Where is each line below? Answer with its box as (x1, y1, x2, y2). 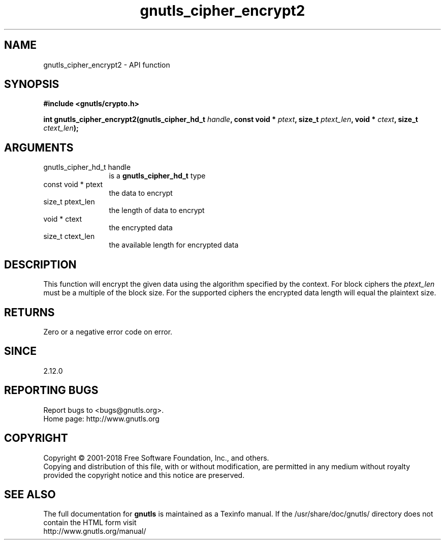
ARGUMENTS (4, 141, 74, 154)
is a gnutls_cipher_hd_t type (109, 171, 206, 180)
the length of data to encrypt (109, 206, 205, 215)
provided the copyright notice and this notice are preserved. (43, 470, 245, 479)
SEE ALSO (4, 488, 56, 501)
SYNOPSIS (4, 78, 59, 91)
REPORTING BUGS (4, 384, 99, 397)
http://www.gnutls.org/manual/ (43, 527, 146, 536)
